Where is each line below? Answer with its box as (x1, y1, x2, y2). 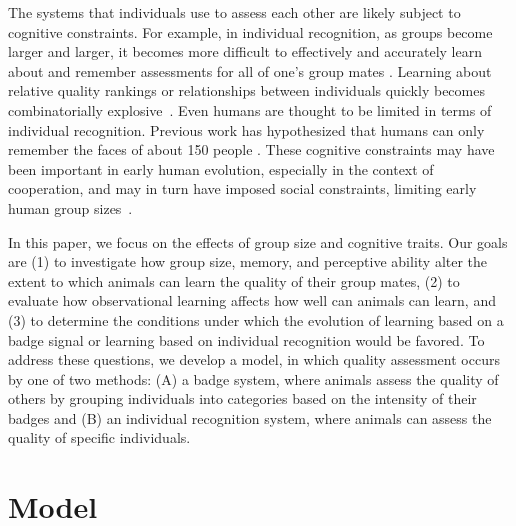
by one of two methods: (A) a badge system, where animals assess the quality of (8, 368, 499, 389)
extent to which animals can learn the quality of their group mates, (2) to (8, 270, 460, 291)
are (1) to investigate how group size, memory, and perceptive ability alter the (8, 251, 488, 272)
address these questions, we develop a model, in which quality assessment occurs (8, 349, 500, 370)
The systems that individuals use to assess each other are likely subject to (8, 2, 461, 22)
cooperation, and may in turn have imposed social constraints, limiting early (8, 178, 477, 199)
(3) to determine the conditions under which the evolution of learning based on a (8, 309, 504, 330)
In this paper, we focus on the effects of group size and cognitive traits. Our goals (8, 231, 508, 252)
